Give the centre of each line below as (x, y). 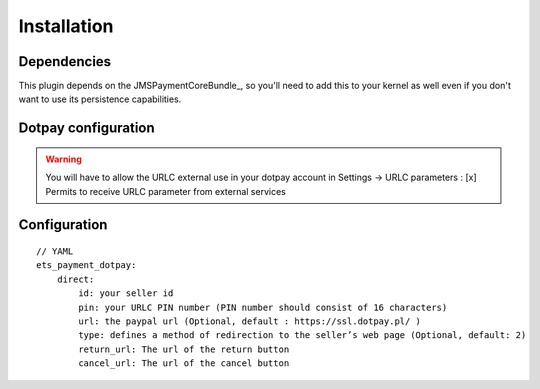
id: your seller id (126, 293)
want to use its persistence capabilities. (100, 99)
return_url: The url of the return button (184, 349)
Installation (66, 26)
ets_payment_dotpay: (86, 265)
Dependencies (65, 61)
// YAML (55, 251)
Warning (63, 159)
